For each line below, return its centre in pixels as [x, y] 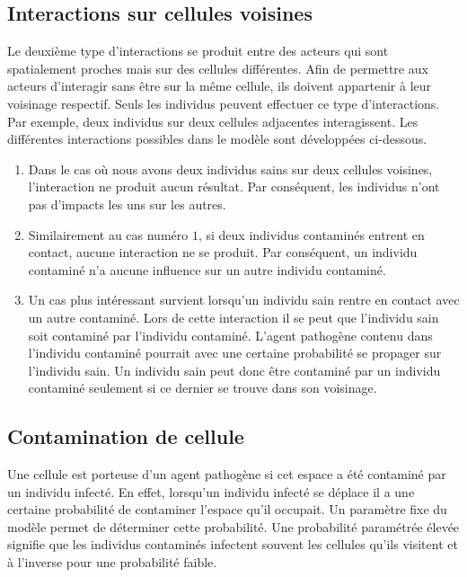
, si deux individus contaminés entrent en [311, 234]
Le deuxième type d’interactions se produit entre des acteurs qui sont [198, 51]
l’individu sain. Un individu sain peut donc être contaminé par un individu [234, 370]
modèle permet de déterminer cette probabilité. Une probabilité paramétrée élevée [233, 526]
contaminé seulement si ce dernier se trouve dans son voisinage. [203, 388]
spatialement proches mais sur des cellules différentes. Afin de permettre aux [218, 68]
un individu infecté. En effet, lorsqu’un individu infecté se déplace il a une [211, 491]
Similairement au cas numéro [108, 234]
